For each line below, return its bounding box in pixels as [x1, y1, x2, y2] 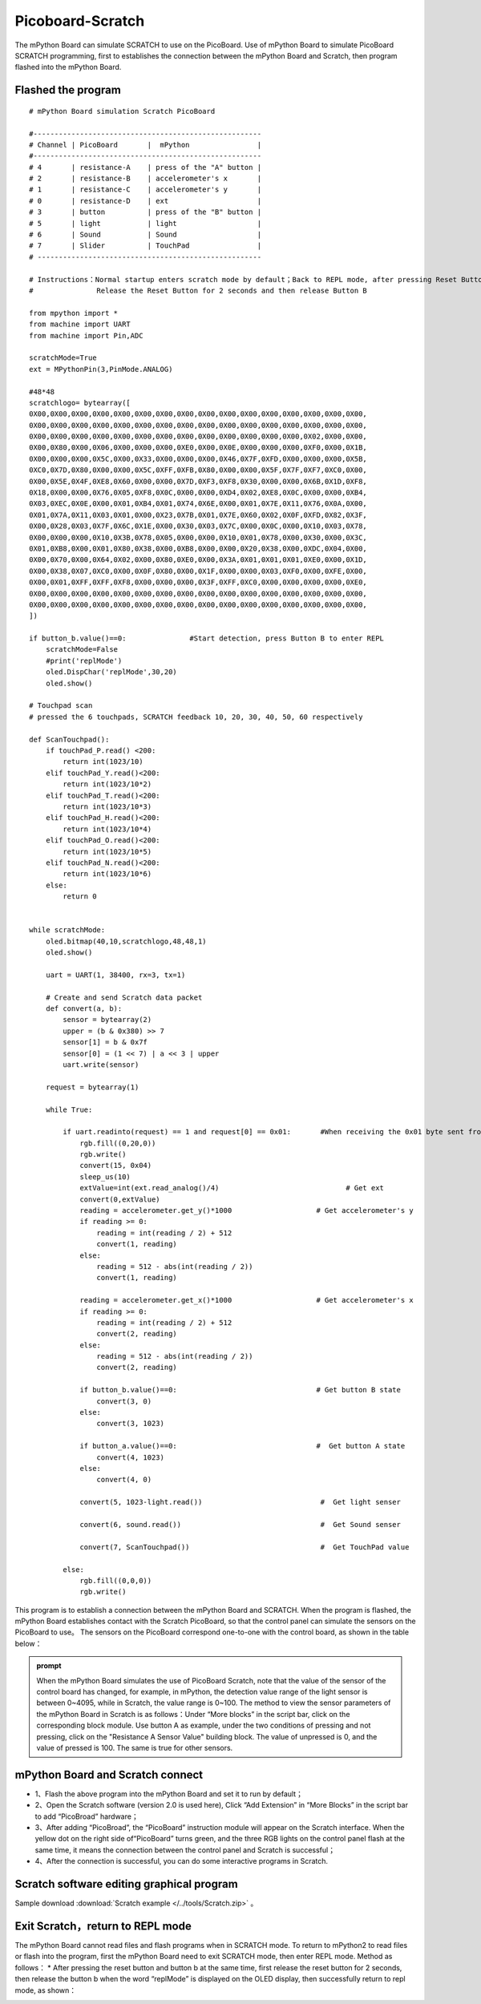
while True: [45, 1105, 93, 1114]
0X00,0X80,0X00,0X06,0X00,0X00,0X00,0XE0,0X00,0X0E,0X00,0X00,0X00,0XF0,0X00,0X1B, [29, 443, 368, 452]
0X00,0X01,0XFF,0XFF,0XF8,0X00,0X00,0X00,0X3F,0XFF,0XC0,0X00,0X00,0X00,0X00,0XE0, [29, 578, 368, 587]
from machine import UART [29, 320, 131, 329]
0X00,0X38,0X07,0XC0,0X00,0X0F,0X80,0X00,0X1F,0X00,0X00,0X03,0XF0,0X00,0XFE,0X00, [29, 566, 368, 576]
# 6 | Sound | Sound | [29, 230, 262, 240]
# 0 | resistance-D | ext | [29, 196, 262, 205]
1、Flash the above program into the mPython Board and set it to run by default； [34, 1788, 304, 1799]
